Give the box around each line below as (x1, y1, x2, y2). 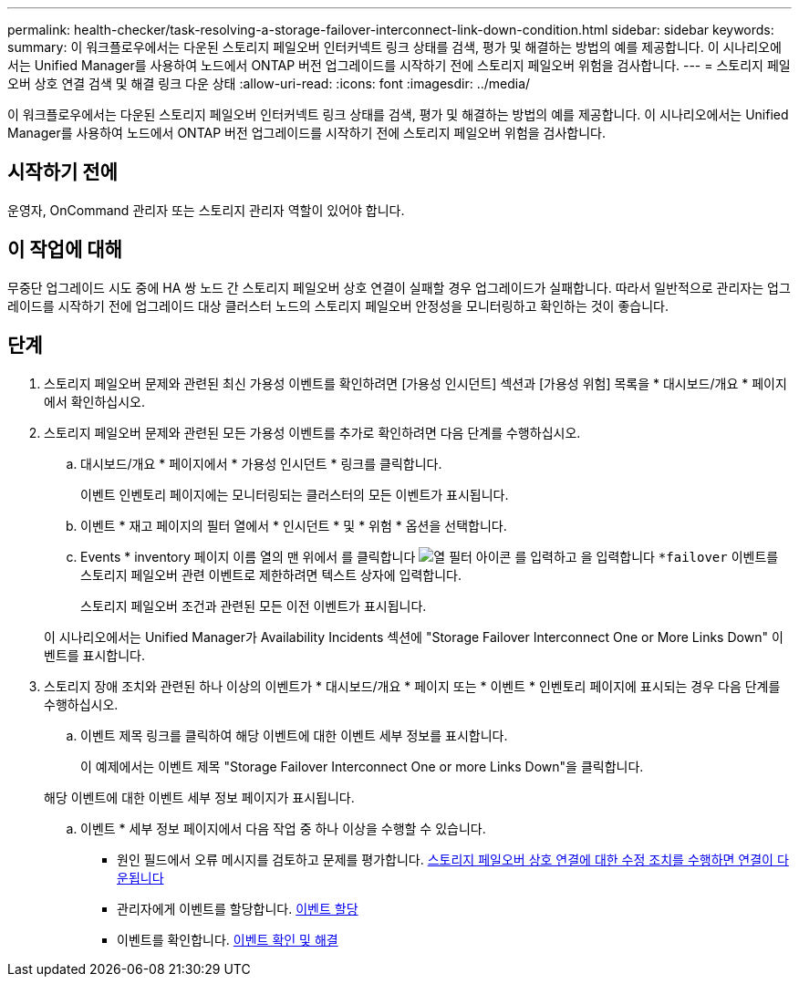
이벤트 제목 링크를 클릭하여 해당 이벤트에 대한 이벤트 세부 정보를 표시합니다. (80, 727, 508, 743)
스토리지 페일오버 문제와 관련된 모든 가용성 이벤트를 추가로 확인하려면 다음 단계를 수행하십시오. (44, 424, 581, 440)
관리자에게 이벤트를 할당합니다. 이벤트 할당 (117, 900, 358, 917)
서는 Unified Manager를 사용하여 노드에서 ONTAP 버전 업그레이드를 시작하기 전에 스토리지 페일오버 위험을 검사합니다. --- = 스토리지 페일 (7, 57, 791, 73)
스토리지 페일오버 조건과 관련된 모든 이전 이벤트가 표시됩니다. (80, 597, 427, 614)
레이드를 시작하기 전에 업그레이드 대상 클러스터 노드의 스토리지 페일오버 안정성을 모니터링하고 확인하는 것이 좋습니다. (7, 297, 669, 314)
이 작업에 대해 (7, 238, 122, 262)
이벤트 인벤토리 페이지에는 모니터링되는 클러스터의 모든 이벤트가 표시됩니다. (80, 486, 509, 502)
